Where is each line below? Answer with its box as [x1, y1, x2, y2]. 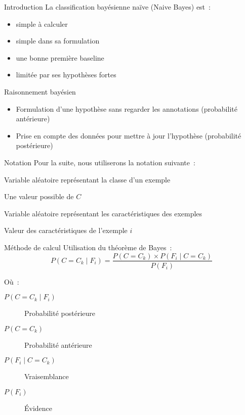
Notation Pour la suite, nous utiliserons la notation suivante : [4, 157, 195, 167]
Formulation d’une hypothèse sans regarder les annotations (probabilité [16, 103, 237, 114]
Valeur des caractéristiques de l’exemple [4, 225, 128, 236]
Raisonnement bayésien [4, 86, 76, 97]
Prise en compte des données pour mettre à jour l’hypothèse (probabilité [16, 130, 241, 141]
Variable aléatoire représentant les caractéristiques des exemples [4, 208, 202, 218]
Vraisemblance [24, 371, 69, 382]
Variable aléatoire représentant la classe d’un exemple [4, 174, 171, 185]
